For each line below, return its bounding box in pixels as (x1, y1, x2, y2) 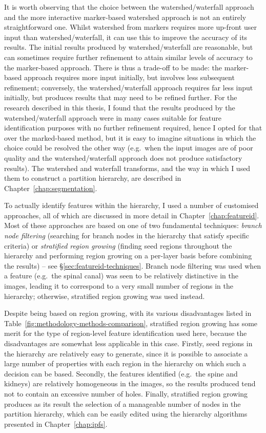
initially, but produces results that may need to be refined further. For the (4, 92, 237, 103)
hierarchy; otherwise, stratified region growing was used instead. (4, 290, 205, 301)
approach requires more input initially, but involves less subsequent (24, 72, 235, 83)
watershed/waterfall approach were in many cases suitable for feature (4, 112, 222, 123)
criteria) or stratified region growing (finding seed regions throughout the (4, 240, 232, 251)
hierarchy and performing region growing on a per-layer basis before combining (4, 250, 252, 261)
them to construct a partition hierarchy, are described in (4, 173, 181, 183)
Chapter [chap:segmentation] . (4, 182, 97, 193)
